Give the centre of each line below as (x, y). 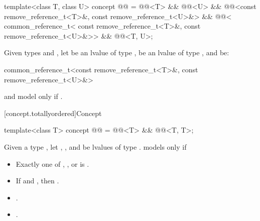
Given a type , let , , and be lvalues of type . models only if (95, 146)
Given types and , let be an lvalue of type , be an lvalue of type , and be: (117, 52)
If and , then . (37, 181)
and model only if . (33, 96)
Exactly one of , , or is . (52, 163)
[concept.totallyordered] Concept (53, 113)
